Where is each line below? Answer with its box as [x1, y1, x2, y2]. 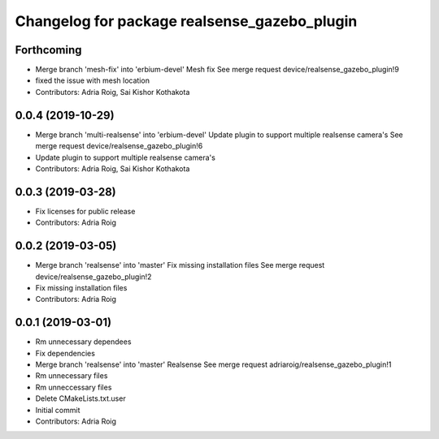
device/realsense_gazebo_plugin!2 [35, 272, 152, 282]
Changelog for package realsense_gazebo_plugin [15, 12, 358, 30]
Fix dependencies [35, 348, 95, 358]
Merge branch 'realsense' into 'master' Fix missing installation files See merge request [35, 260, 325, 270]
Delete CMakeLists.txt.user [35, 394, 126, 403]
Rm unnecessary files [35, 371, 108, 381]
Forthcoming [15, 43, 82, 57]
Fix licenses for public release [35, 206, 136, 216]
